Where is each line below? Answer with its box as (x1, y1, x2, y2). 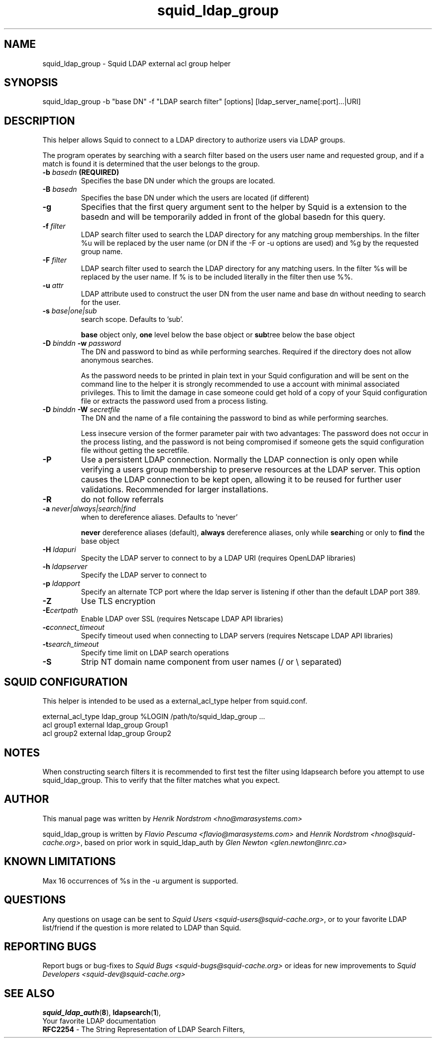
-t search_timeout (42, 640, 99, 649)
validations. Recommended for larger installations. (81, 484, 269, 495)
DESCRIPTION (4, 114, 75, 127)
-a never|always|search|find (42, 504, 136, 513)
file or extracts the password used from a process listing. (81, 397, 268, 406)
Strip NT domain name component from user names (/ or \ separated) (81, 657, 342, 667)
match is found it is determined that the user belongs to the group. (42, 159, 260, 168)
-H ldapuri (42, 545, 76, 554)
